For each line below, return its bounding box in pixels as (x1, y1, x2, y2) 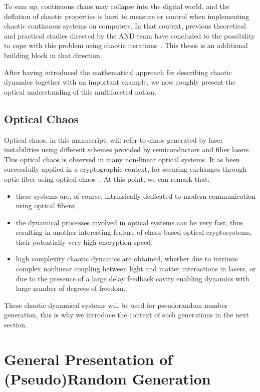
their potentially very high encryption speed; (16, 236, 153, 247)
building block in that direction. (4, 50, 102, 60)
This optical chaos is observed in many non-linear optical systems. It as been (4, 154, 240, 164)
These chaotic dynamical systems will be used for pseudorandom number (4, 299, 228, 310)
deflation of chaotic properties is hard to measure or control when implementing (4, 11, 249, 21)
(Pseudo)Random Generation (4, 368, 211, 389)
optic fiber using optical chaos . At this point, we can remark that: (4, 173, 210, 184)
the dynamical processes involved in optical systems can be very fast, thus (16, 217, 243, 227)
